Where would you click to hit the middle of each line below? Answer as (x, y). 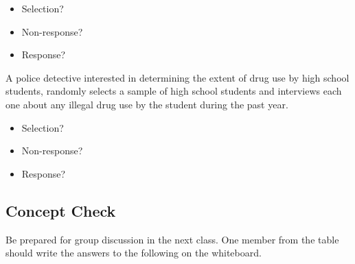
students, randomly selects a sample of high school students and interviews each (174, 91)
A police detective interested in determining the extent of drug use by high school (177, 77)
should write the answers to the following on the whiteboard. (134, 253)
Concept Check (61, 210)
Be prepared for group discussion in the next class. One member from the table (172, 239)
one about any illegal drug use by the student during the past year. (147, 104)
